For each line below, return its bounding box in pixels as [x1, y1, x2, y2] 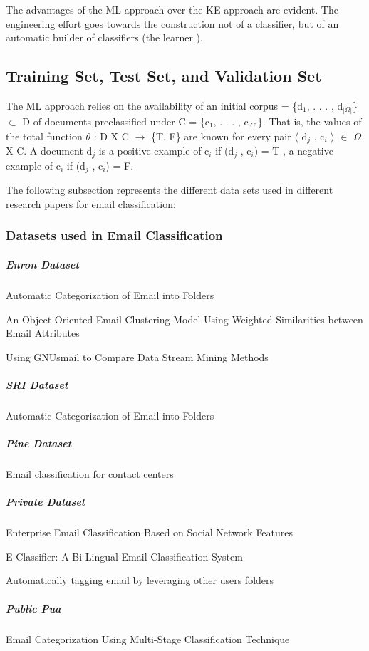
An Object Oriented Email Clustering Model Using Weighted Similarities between [6, 311, 363, 326]
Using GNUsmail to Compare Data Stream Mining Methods [6, 349, 269, 364]
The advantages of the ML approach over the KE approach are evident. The [6, 2, 338, 16]
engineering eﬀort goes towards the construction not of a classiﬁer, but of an [6, 16, 339, 31]
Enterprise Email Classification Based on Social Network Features [6, 525, 293, 540]
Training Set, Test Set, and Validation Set [6, 65, 322, 87]
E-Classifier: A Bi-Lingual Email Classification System [6, 548, 243, 563]
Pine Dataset [6, 436, 72, 451]
